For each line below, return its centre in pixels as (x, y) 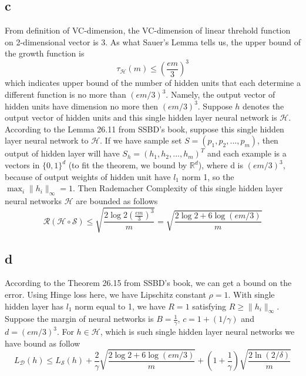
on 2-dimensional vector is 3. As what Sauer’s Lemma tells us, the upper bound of (153, 41)
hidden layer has (34, 306)
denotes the (263, 106)
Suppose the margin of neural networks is (79, 319)
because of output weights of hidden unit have (88, 176)
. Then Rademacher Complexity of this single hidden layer (178, 188)
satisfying (209, 306)
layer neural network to (47, 140)
